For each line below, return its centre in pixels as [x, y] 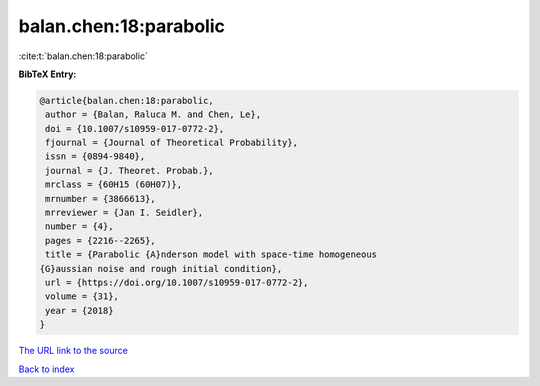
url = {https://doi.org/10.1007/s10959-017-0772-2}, [177, 282]
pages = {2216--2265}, [101, 240]
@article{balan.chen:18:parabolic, [126, 100]
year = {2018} [79, 310]
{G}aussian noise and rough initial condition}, [161, 268]
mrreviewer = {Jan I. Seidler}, [124, 213]
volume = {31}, [82, 296]
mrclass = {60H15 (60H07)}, [114, 184]
